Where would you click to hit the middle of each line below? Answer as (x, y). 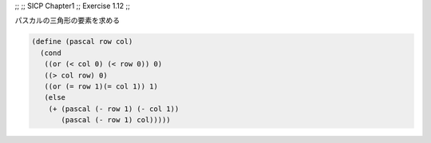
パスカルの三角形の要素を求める (67, 21)
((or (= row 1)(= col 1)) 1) (101, 86)
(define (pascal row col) (82, 42)
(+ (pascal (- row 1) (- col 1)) (114, 109)
